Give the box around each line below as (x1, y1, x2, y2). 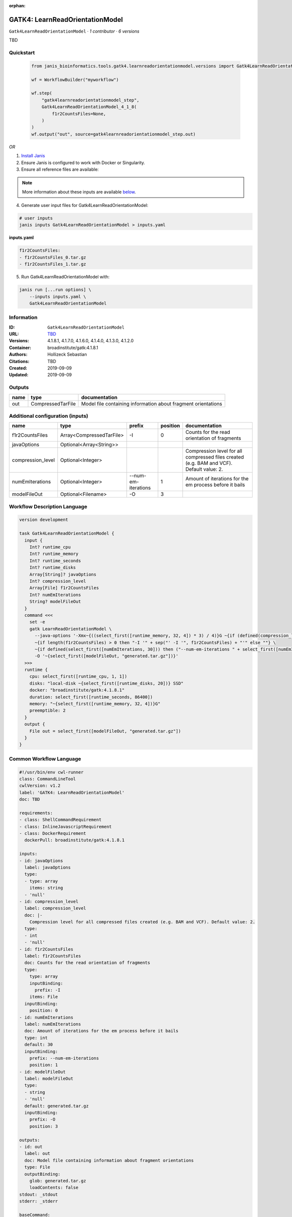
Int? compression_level (29, 578, 86, 584)
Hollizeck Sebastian (47, 351, 87, 357)
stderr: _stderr (19, 1199, 58, 1204)
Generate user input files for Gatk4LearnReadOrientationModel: (21, 203, 148, 208)
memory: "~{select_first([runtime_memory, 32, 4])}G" (29, 701, 161, 707)
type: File (24, 1164, 51, 1170)
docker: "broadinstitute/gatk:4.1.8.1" (29, 687, 125, 693)
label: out (24, 1151, 51, 1156)
